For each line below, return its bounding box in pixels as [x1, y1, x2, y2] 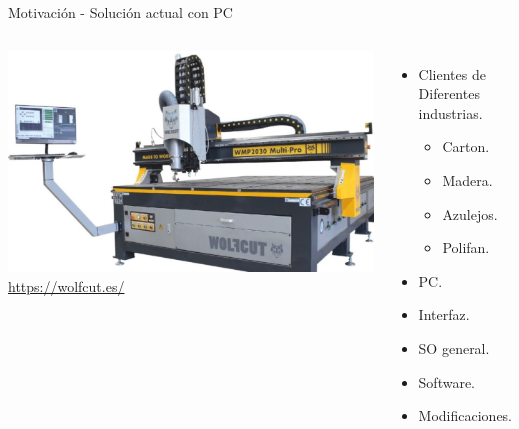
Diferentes [418, 83, 480, 104]
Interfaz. [418, 304, 470, 325]
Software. [418, 371, 476, 392]
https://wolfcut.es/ [8, 276, 125, 296]
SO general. [418, 337, 490, 358]
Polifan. [442, 237, 490, 258]
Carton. [442, 136, 490, 157]
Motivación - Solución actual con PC [8, 2, 233, 22]
